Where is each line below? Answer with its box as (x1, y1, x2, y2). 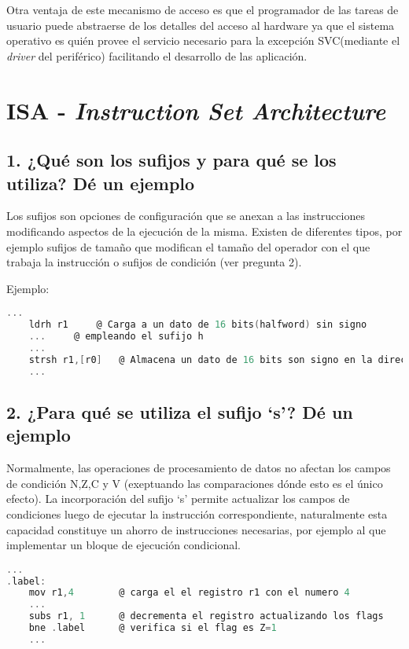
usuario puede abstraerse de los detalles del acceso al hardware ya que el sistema (6, 16, 395, 33)
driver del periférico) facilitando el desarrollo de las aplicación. (6, 47, 308, 64)
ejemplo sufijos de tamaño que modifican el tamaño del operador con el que (6, 238, 370, 255)
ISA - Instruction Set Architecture (6, 93, 386, 126)
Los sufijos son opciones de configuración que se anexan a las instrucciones (6, 207, 365, 224)
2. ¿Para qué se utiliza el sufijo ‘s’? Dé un (6, 399, 353, 423)
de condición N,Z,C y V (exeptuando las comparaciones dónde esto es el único (6, 475, 383, 491)
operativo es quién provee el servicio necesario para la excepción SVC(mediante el (6, 32, 400, 49)
